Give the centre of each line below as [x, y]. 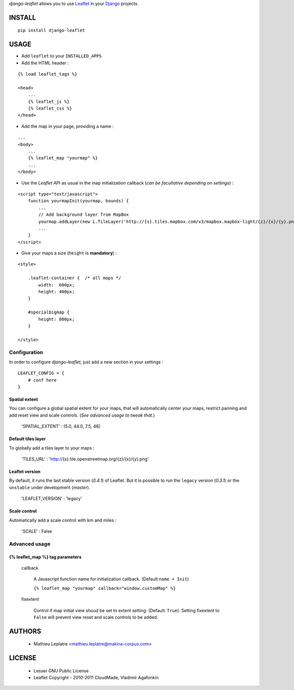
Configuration [26, 352]
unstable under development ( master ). [49, 487]
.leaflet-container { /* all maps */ [74, 278]
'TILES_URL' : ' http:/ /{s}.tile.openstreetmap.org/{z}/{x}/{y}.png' [85, 459]
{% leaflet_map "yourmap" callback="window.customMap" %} [105, 588]
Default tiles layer [27, 439]
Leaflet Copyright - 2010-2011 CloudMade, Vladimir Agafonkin [96, 678]
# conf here [42, 380]
